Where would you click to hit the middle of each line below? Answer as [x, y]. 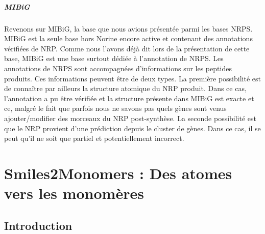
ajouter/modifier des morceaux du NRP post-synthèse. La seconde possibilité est [130, 118]
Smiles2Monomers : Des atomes [118, 173]
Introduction [38, 225]
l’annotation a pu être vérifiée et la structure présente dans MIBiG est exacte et [129, 98]
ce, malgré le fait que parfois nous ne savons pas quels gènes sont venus [115, 108]
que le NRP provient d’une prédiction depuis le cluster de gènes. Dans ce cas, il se [132, 128]
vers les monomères [74, 193]
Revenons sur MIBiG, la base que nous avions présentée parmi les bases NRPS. [128, 28]
